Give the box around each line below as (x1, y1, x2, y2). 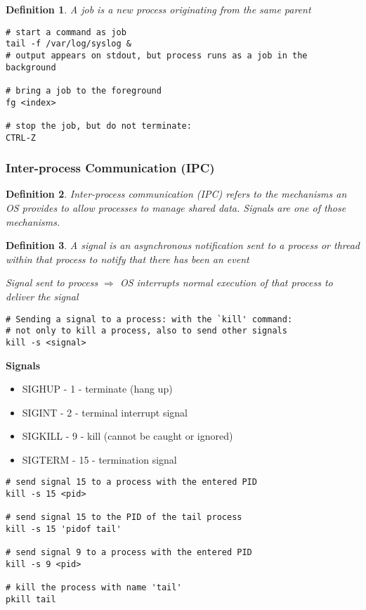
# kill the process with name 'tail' (6, 583, 182, 593)
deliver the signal (6, 288, 79, 303)
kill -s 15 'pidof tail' (6, 524, 122, 535)
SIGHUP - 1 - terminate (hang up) (22, 381, 173, 396)
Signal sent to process (6, 275, 98, 290)
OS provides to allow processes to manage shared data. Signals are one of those (6, 200, 346, 215)
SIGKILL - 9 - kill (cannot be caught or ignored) (22, 428, 233, 443)
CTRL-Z (6, 132, 36, 143)
